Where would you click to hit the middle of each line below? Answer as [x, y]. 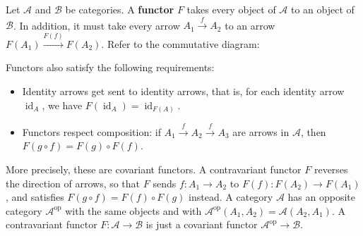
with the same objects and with [133, 210]
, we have [62, 105]
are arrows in [261, 131]
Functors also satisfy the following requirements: [110, 67]
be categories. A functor [120, 9]
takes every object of [231, 9]
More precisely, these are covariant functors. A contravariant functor [154, 169]
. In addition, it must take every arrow [96, 25]
